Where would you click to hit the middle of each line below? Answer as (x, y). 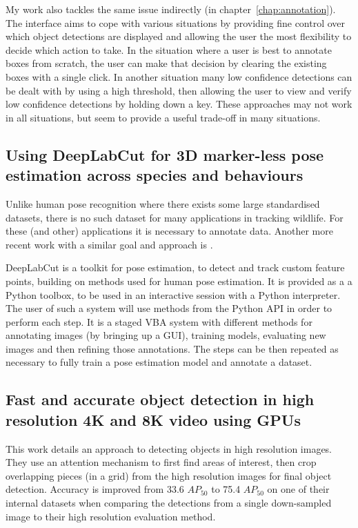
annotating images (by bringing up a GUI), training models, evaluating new (166, 335)
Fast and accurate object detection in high (160, 399)
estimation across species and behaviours (155, 175)
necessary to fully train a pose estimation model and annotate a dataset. (159, 362)
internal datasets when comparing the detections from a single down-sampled (169, 503)
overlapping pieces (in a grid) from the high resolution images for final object (169, 475)
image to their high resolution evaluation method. (111, 516)
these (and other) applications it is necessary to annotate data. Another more (169, 231)
